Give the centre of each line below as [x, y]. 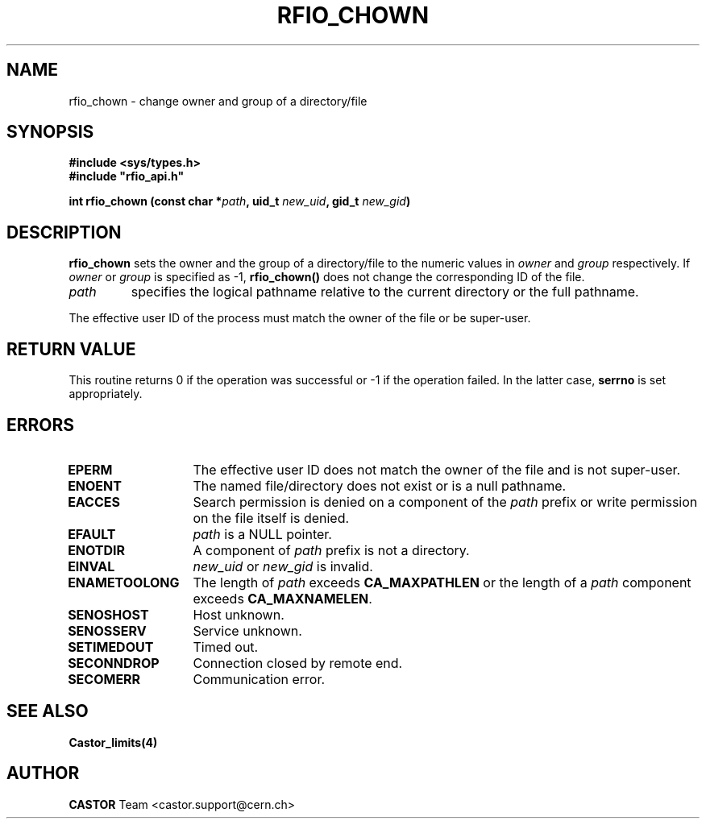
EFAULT [92, 534]
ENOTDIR [97, 550]
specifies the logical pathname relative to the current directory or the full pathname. [385, 292]
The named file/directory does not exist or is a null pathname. [380, 485]
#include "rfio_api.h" [127, 176]
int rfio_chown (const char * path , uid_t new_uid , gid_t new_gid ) [240, 201]
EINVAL [91, 566]
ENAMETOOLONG [124, 582]
